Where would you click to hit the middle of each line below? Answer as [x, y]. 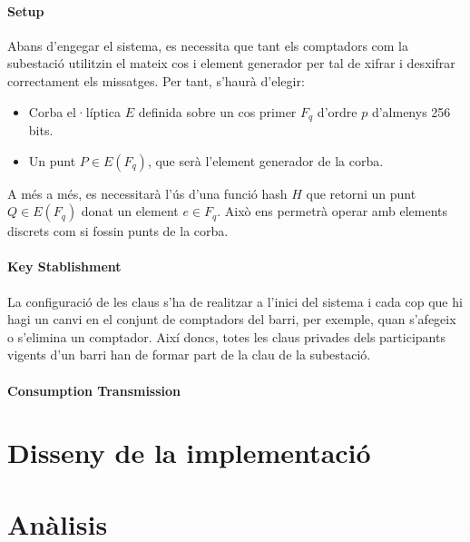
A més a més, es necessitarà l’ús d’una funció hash [147, 193]
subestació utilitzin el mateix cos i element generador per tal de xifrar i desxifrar [231, 63]
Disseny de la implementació [189, 453]
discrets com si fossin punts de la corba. [118, 231]
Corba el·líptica [74, 111]
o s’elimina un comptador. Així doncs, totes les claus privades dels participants [226, 336]
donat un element [130, 211]
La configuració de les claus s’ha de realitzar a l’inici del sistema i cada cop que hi [235, 301]
